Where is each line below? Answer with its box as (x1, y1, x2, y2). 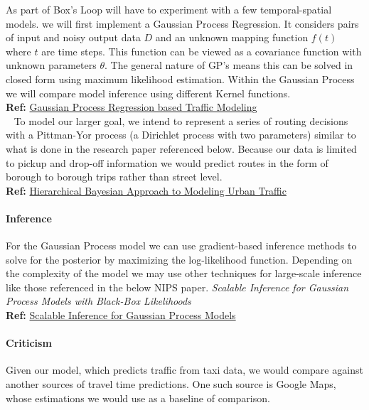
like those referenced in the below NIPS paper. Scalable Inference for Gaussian (6, 279, 349, 294)
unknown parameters (6, 58, 97, 72)
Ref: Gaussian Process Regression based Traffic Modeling (6, 99, 257, 114)
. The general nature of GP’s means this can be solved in (104, 58, 353, 72)
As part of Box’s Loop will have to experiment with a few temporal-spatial (6, 2, 332, 16)
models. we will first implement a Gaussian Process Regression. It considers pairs (6, 16, 359, 31)
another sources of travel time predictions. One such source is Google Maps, (6, 377, 336, 392)
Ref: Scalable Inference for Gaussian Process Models (6, 308, 236, 323)
